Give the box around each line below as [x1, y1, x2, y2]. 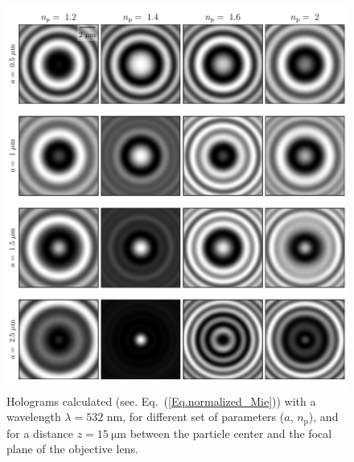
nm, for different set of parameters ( [106, 408, 285, 425]
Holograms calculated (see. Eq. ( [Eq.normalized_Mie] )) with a [6, 392, 316, 409]
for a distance [6, 424, 73, 441]
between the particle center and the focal [130, 424, 332, 441]
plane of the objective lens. [6, 440, 138, 457]
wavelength [6, 408, 61, 425]
